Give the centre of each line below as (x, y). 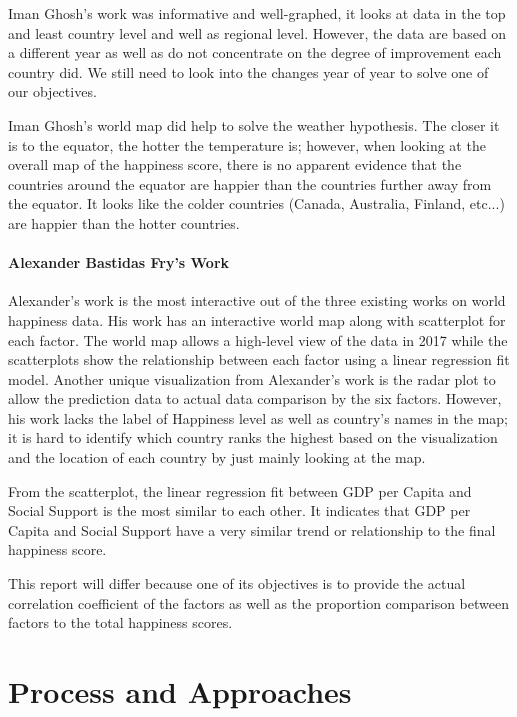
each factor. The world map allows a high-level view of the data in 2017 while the (258, 339)
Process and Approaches (180, 691)
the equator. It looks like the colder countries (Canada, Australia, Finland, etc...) (256, 203)
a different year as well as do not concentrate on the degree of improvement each (255, 52)
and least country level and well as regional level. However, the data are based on (257, 32)
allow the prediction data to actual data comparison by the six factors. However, (255, 398)
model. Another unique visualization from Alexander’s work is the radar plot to (252, 378)
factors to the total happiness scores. (120, 622)
